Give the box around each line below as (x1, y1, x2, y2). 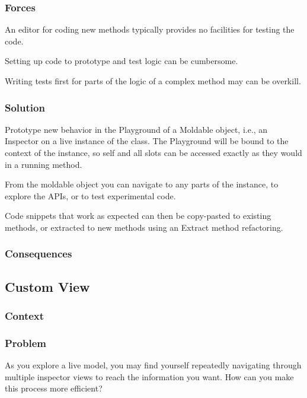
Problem (5, 335, 46, 350)
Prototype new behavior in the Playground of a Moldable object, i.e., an (5, 123, 268, 135)
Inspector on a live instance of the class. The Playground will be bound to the (5, 135, 289, 147)
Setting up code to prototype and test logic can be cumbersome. (5, 55, 238, 67)
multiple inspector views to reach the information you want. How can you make (5, 370, 294, 383)
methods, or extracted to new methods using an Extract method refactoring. (5, 221, 283, 233)
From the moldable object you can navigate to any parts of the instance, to (5, 178, 279, 190)
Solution (5, 100, 45, 114)
